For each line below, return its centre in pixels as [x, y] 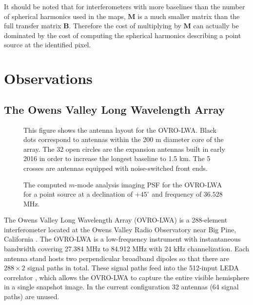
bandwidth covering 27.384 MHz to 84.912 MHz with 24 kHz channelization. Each [127, 249]
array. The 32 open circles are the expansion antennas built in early [124, 149]
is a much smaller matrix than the [189, 16]
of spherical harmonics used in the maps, [65, 16]
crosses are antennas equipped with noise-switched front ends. [116, 168]
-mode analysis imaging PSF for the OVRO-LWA [148, 184]
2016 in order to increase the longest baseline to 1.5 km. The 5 [117, 158]
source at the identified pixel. [48, 45]
